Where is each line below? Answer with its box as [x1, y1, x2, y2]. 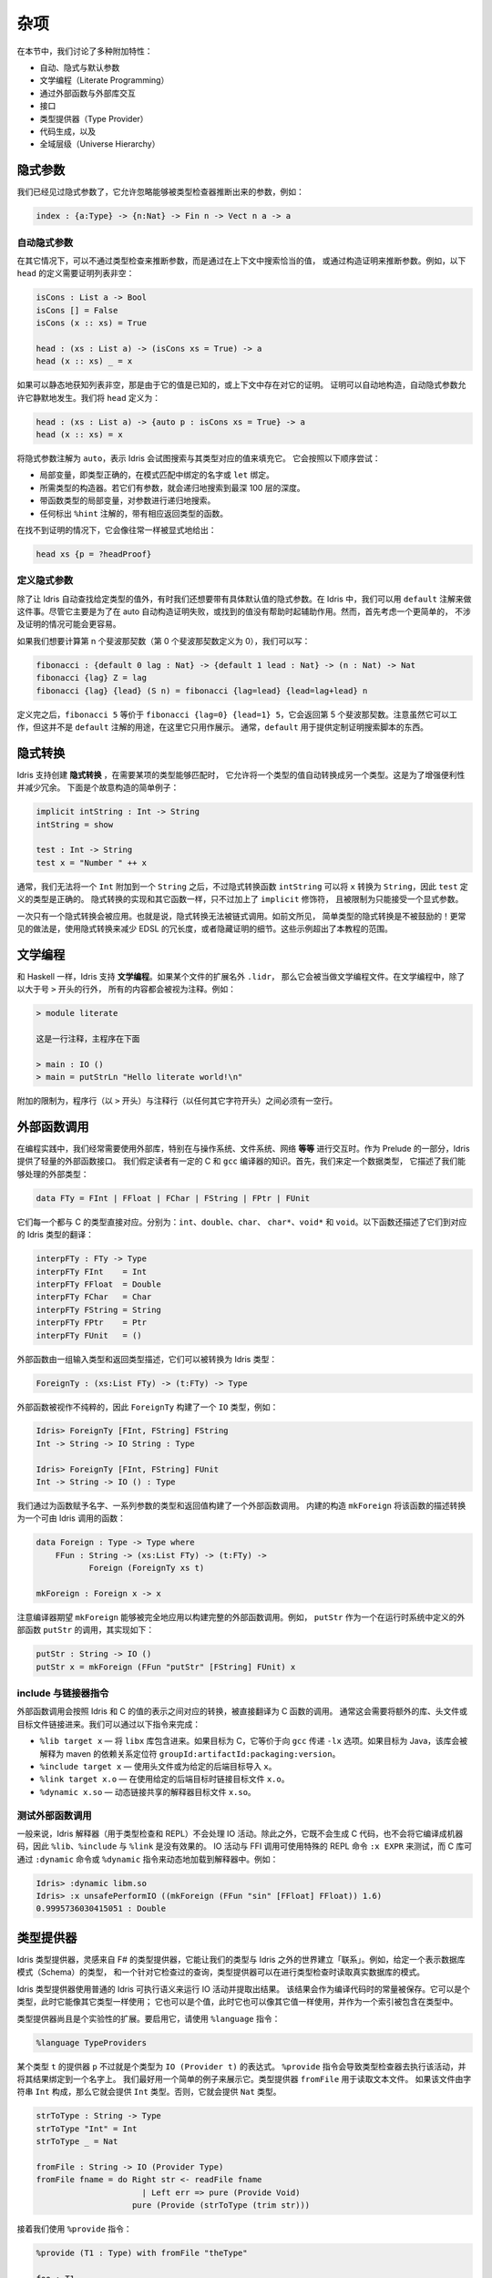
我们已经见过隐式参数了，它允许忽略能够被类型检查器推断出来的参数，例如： [16, 187, 304, 198]
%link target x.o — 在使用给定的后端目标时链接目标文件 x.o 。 [39, 1773, 290, 1785]
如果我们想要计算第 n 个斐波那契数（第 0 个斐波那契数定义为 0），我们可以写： [16, 635, 311, 646]
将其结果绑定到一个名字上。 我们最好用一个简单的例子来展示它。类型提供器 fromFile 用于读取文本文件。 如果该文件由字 [16, 2073, 472, 2084]
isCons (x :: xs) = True [36, 318, 148, 328]
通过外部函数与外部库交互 [39, 87, 136, 98]
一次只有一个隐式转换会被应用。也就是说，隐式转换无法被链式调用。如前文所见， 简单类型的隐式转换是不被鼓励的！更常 [16, 910, 466, 921]
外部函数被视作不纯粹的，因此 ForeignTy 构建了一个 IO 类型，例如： [16, 1401, 279, 1412]
